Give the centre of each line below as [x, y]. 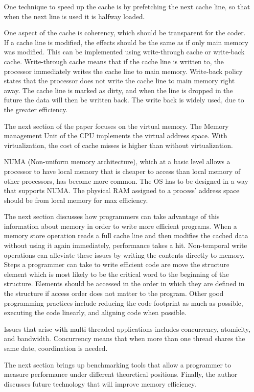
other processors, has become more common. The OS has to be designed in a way [126, 181]
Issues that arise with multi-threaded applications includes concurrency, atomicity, [127, 329]
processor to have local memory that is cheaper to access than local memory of [122, 171]
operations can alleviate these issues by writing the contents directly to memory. [124, 255]
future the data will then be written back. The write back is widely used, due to [124, 100]
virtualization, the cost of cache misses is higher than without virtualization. [118, 145]
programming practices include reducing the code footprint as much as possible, [124, 303]
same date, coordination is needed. [56, 348]
